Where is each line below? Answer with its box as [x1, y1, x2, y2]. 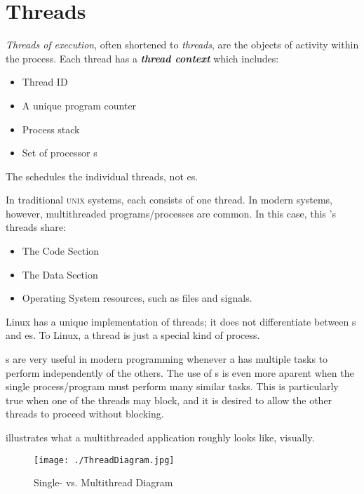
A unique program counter [22, 98, 137, 112]
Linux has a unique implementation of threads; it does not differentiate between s [6, 314, 356, 328]
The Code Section [22, 243, 100, 258]
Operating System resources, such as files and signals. [22, 291, 252, 305]
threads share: [6, 220, 66, 234]
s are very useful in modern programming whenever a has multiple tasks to [6, 352, 328, 366]
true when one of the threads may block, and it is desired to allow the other [6, 392, 332, 407]
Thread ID [22, 74, 68, 89]
